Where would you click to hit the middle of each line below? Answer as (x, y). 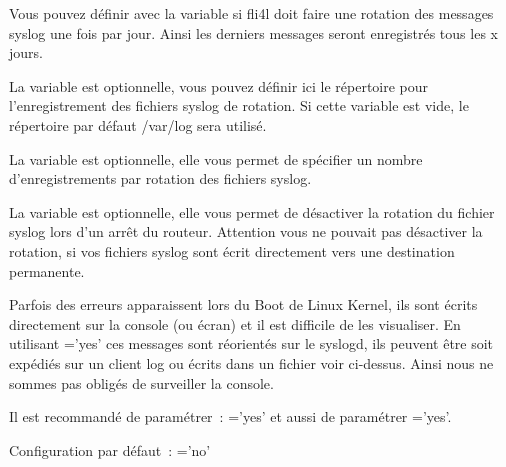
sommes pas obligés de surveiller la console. (141, 382)
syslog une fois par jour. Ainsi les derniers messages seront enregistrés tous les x (253, 32)
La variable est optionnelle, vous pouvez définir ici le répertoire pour (219, 85)
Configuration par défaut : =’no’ (110, 449)
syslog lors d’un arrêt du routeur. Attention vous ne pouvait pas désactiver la (246, 231)
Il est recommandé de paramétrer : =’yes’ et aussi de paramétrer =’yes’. (230, 416)
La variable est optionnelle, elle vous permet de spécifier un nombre (216, 158)
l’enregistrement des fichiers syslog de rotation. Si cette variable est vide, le (239, 105)
